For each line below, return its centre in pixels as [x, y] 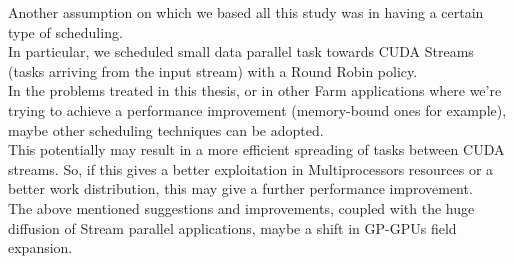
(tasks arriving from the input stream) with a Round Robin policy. [213, 70]
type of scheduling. [65, 31]
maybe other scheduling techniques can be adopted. [166, 129]
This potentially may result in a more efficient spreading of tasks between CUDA [256, 149]
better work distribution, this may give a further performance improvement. [240, 188]
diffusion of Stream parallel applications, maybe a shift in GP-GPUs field [232, 227]
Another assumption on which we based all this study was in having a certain [246, 12]
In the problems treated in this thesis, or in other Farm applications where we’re [255, 90]
